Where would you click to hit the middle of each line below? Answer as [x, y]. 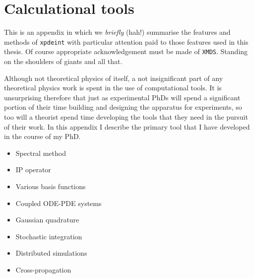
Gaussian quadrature [47, 220]
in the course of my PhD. [42, 136]
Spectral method [41, 153]
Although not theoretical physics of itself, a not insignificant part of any [114, 78]
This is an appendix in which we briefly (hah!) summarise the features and [117, 32]
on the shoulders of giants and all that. [63, 61]
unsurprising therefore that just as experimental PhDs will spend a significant [122, 97]
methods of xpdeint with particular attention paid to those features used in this [126, 41]
